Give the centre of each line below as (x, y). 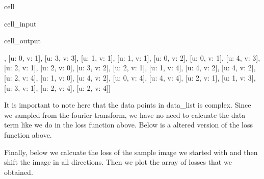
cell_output (22, 41)
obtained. (19, 172)
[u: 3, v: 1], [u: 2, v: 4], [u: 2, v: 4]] (57, 87)
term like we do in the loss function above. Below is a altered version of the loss (128, 125)
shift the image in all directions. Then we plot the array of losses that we (118, 162)
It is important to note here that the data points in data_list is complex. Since (128, 105)
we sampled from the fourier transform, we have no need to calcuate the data (125, 114)
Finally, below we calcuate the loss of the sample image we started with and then (131, 152)
